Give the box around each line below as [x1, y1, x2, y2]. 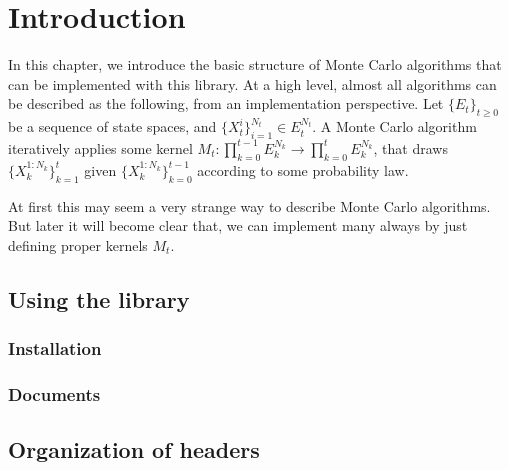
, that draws [373, 137, 448, 158]
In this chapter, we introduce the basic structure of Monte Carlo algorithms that [8, 54, 502, 75]
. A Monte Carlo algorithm [312, 116, 477, 137]
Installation [8, 335, 102, 360]
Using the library [8, 283, 190, 314]
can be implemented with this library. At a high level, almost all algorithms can [8, 73, 497, 94]
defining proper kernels [8, 234, 148, 255]
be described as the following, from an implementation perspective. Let [8, 93, 444, 114]
